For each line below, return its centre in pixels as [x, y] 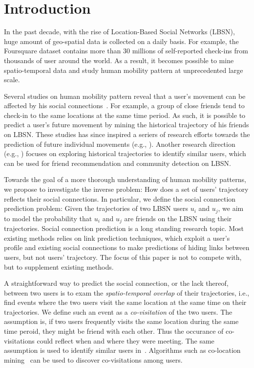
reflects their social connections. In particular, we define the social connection [120, 198]
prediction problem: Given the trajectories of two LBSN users [96, 208]
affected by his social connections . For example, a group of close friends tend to [124, 105]
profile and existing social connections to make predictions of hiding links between [127, 247]
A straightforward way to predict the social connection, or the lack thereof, [116, 283]
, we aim [231, 208]
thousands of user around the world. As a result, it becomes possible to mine [119, 60]
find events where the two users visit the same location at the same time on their [125, 302]
